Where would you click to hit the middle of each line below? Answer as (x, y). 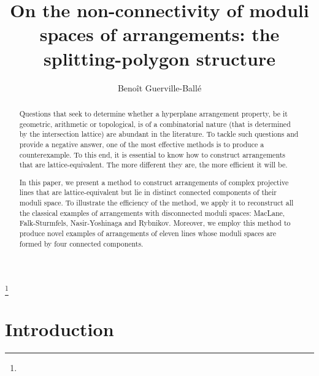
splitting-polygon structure (159, 58)
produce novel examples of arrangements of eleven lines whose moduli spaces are (148, 233)
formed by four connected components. (81, 243)
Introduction (60, 328)
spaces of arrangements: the (159, 34)
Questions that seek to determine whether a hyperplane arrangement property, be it (153, 113)
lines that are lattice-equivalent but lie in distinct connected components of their (148, 192)
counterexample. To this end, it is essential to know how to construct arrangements (152, 154)
